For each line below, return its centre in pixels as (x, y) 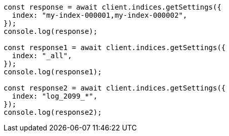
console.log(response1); (53, 72)
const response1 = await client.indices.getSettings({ (115, 48)
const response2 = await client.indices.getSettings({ (115, 88)
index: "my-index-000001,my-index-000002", (100, 15)
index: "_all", (42, 56)
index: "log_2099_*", (55, 96)
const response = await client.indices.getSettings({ (112, 7)
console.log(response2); (53, 112)
